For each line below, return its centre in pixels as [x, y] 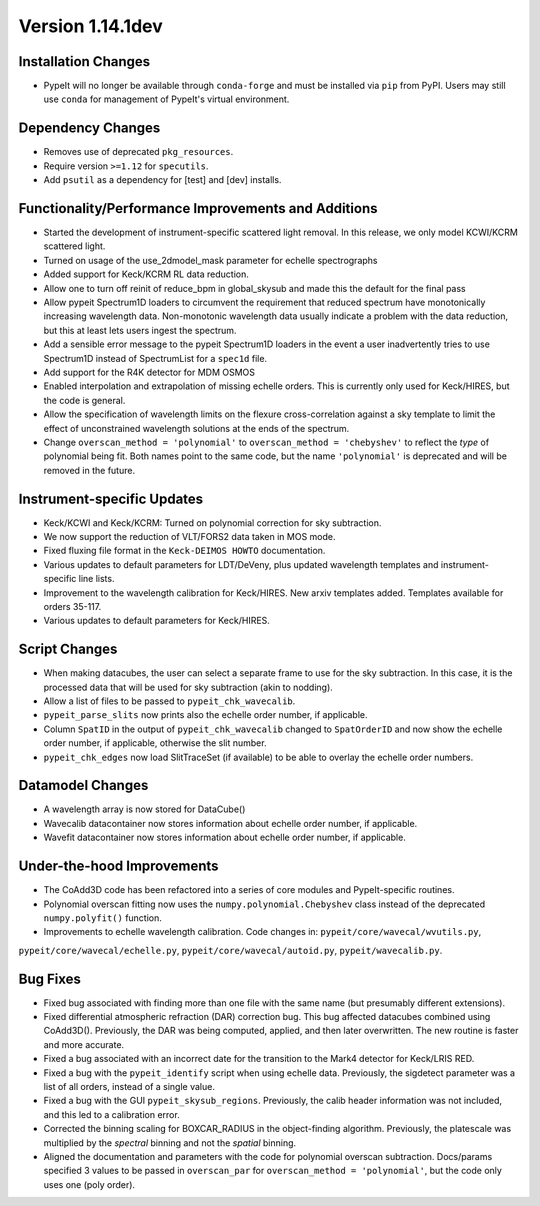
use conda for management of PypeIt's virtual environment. [166, 99]
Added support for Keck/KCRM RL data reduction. [146, 274]
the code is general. [84, 400]
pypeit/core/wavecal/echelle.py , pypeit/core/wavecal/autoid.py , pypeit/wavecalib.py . [230, 950]
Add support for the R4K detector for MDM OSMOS [149, 372]
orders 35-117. [72, 606]
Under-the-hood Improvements [118, 866]
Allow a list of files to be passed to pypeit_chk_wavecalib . [169, 701]
